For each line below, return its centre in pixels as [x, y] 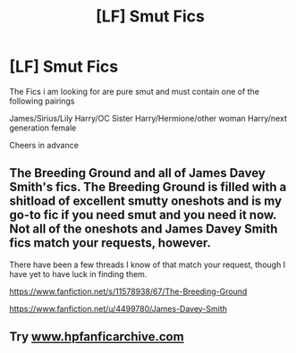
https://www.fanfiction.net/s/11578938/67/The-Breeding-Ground [128, 291]
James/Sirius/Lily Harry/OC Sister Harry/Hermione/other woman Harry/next [148, 118]
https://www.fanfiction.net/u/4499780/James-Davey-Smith [118, 308]
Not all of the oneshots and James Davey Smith [144, 229]
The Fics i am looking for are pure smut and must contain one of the [134, 91]
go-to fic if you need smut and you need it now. [143, 215]
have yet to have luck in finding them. [78, 273]
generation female [43, 128]
